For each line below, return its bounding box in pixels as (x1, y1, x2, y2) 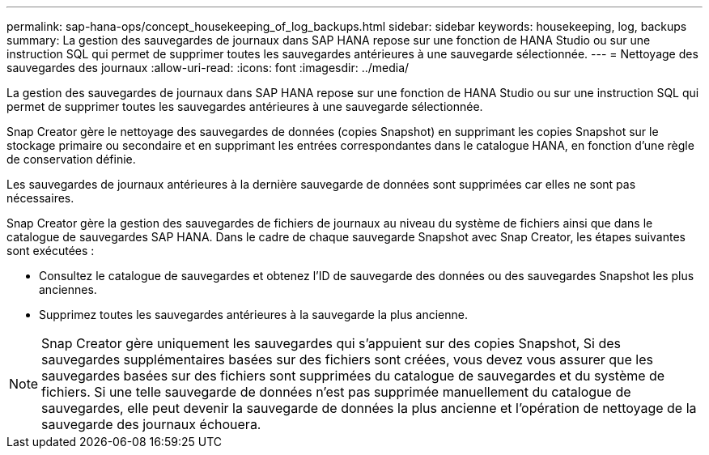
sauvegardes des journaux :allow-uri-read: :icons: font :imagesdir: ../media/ (6, 61, 410, 74)
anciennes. (39, 283, 97, 296)
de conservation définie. (6, 152, 136, 166)
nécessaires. (6, 191, 74, 205)
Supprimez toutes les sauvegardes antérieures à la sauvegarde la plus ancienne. (39, 308, 468, 321)
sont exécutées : (6, 244, 95, 257)
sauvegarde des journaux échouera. (41, 416, 261, 432)
